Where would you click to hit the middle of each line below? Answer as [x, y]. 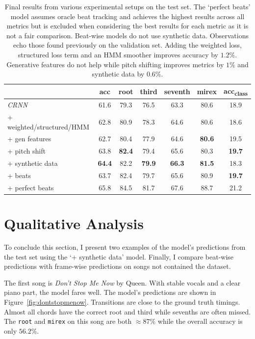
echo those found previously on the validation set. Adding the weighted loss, [127, 45]
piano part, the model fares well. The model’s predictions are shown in [110, 292]
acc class [236, 91]
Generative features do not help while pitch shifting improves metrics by [115, 64]
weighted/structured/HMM [49, 126]
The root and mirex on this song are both [68, 321]
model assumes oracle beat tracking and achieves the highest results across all [127, 16]
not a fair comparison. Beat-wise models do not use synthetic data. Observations [127, 35]
